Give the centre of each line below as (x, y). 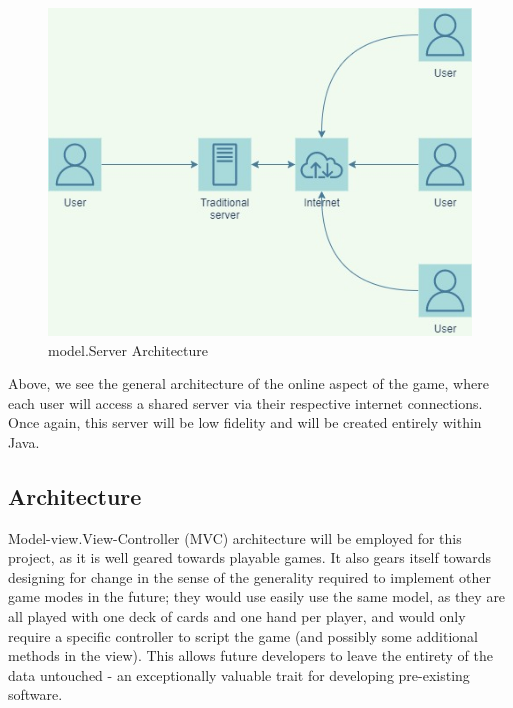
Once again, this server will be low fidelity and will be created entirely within (245, 422)
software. (35, 694)
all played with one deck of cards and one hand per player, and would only (237, 616)
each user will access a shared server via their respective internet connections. (245, 402)
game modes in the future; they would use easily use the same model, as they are (257, 596)
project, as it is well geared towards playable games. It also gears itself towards (249, 557)
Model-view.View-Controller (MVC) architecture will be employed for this (235, 537)
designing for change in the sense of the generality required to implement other (250, 576)
